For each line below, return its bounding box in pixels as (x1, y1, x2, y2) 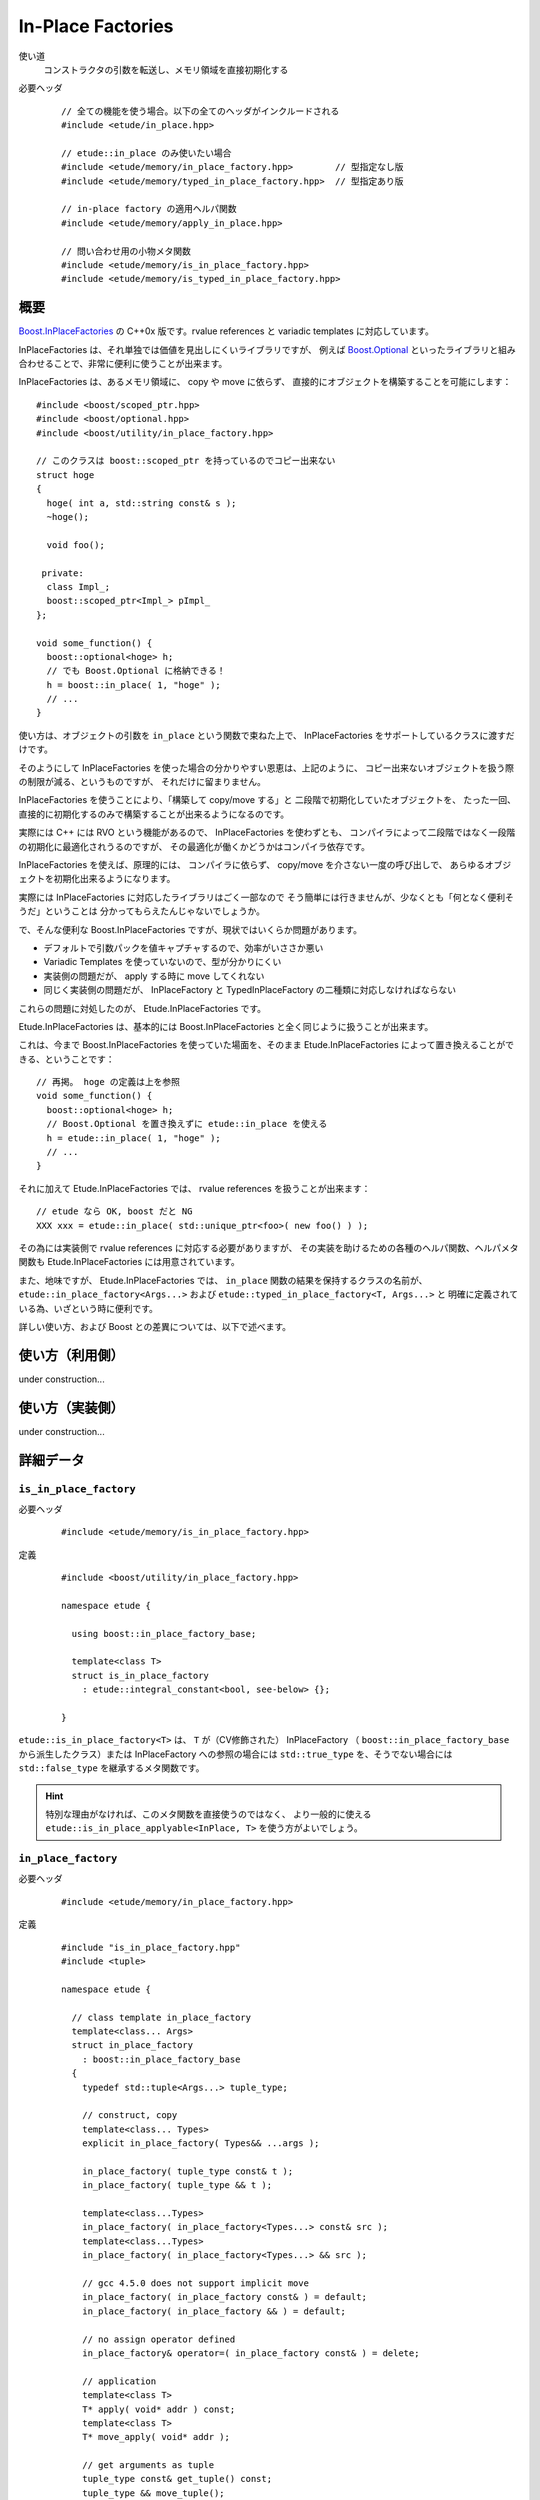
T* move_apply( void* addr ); (81, 2431, 230, 2443)
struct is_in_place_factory (71, 1670, 210, 1681)
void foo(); (46, 539, 105, 550)
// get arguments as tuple (81, 2460, 215, 2471)
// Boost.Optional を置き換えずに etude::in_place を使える (46, 1118, 328, 1130)
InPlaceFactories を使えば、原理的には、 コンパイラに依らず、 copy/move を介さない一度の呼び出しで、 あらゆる (18, 858, 485, 870)
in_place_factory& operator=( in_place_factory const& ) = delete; (81, 2347, 420, 2359)
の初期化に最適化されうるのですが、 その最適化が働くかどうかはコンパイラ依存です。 (18, 840, 370, 852)
